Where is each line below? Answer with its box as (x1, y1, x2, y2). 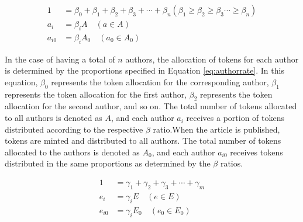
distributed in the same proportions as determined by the (5, 157, 211, 169)
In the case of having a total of (5, 53, 115, 65)
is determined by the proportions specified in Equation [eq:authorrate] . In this (5, 64, 284, 77)
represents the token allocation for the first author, (5, 88, 187, 100)
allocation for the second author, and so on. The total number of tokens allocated (5, 100, 297, 112)
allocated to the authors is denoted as (5, 145, 140, 158)
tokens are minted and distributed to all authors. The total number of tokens (5, 134, 281, 147)
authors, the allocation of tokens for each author (125, 53, 299, 65)
